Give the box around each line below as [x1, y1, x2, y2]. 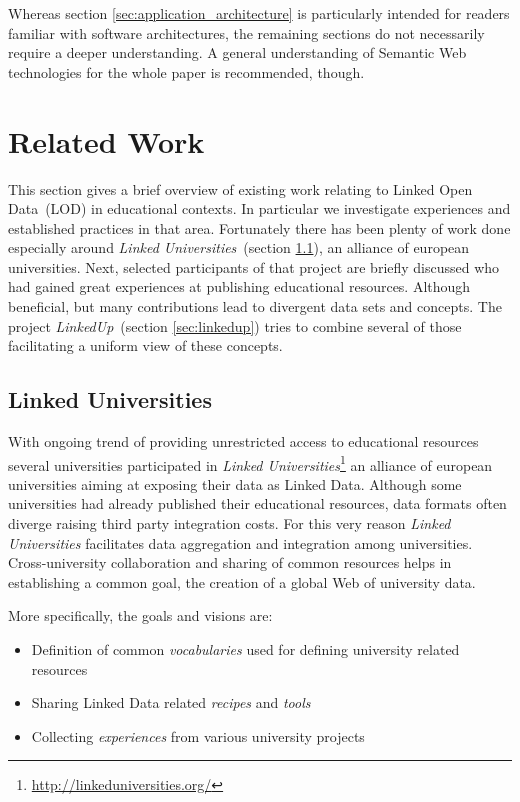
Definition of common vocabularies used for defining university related [31, 639, 460, 660]
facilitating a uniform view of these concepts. [8, 335, 283, 356]
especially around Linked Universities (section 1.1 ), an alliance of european [8, 237, 470, 258]
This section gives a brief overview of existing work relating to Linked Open [8, 178, 473, 199]
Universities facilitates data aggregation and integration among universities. [8, 532, 473, 553]
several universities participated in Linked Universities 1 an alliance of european [8, 451, 493, 475]
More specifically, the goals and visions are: [8, 605, 273, 626]
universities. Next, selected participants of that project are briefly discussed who [8, 256, 500, 277]
